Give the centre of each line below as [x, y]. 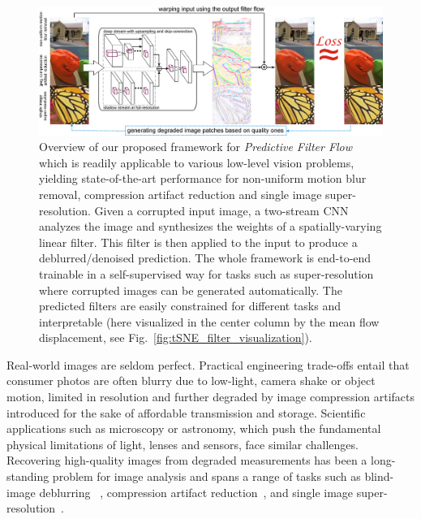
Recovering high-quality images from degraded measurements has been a [187, 460]
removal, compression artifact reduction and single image [180, 194]
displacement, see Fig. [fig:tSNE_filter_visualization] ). [176, 337]
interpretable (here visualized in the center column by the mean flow [209, 321]
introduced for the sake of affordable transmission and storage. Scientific [186, 412]
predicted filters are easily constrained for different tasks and [190, 306]
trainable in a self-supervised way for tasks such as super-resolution [206, 273]
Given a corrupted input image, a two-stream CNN [221, 210]
